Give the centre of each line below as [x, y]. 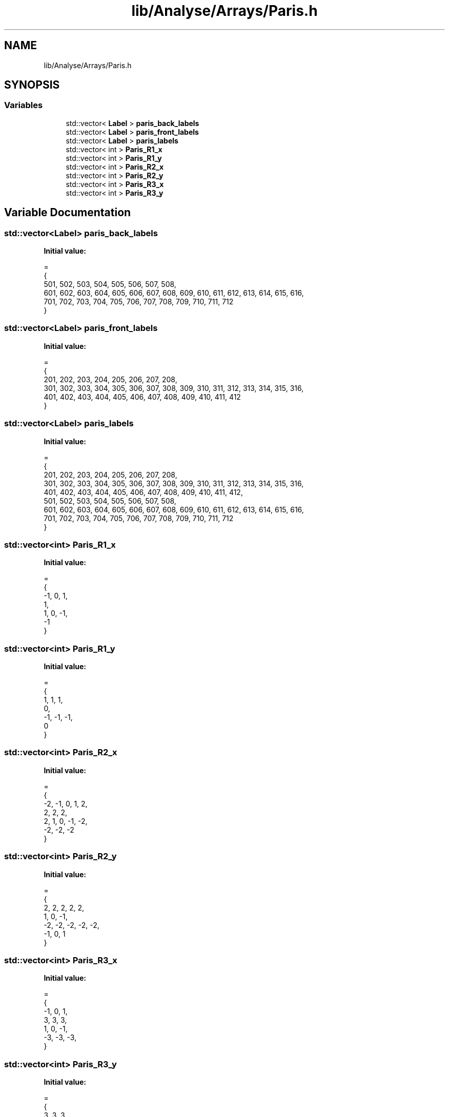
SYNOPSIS [32, 85]
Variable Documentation [68, 213]
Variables [24, 105]
